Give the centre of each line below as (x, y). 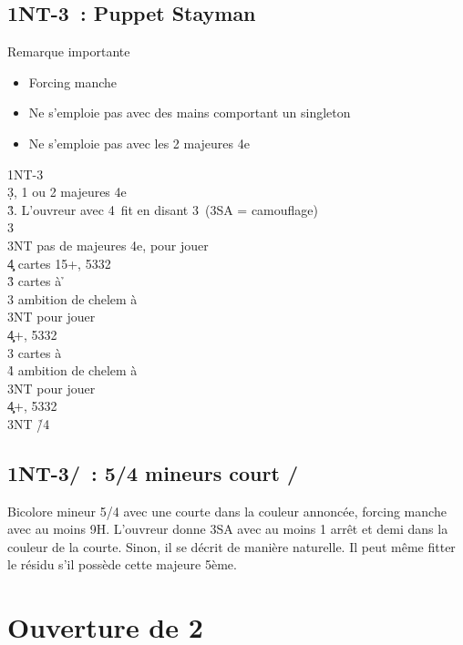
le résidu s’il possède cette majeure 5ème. (122, 564)
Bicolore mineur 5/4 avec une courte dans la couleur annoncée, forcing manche (227, 511)
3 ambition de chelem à (72, 298)
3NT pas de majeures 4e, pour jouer (108, 245)
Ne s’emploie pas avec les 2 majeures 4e (139, 143)
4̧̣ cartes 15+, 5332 (59, 263)
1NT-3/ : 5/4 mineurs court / (153, 472)
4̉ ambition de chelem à (72, 370)
